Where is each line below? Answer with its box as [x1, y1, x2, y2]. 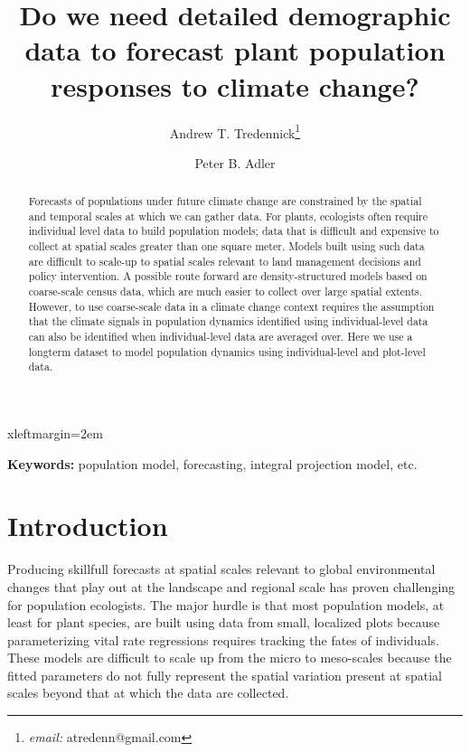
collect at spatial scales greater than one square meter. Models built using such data [28, 239, 425, 254]
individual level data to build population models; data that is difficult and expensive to [28, 223, 439, 239]
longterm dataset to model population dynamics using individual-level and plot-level [28, 343, 426, 359]
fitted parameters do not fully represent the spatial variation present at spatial [7, 665, 442, 684]
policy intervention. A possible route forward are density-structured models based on [28, 268, 428, 284]
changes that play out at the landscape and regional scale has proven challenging [7, 577, 456, 596]
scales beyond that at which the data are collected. [7, 683, 289, 702]
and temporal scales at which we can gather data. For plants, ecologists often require [28, 208, 428, 223]
